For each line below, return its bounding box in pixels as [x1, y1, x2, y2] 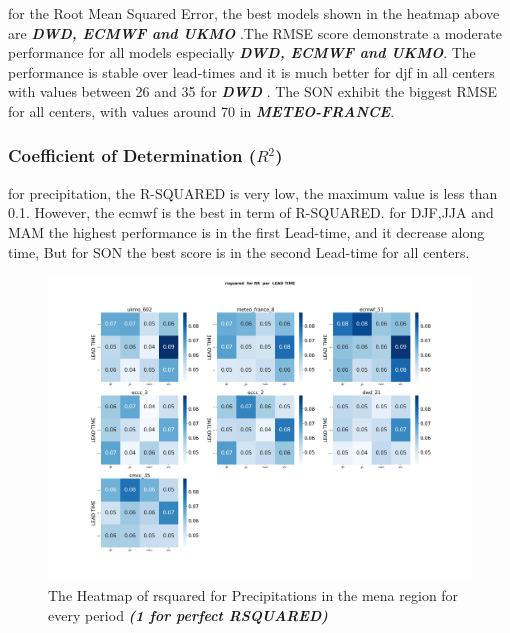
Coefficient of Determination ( [8, 143, 257, 168]
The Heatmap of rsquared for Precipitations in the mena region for [48, 584, 459, 605]
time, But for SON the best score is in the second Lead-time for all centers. [8, 241, 470, 262]
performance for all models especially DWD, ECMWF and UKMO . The [8, 42, 476, 63]
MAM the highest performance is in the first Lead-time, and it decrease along [8, 221, 485, 242]
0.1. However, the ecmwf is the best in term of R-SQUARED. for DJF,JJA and [8, 202, 494, 223]
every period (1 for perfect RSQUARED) [48, 604, 328, 625]
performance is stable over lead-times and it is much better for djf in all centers [8, 61, 495, 82]
